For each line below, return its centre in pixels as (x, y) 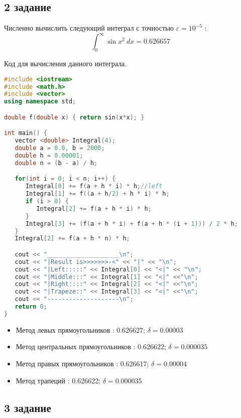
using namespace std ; (40, 102)
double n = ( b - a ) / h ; (56, 163)
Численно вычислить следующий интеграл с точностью (89, 28)
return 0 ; (31, 307)
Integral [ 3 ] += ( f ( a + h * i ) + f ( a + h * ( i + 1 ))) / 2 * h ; (132, 224)
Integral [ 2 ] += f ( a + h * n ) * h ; (72, 239)
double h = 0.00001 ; (49, 156)
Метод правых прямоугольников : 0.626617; (82, 363)
